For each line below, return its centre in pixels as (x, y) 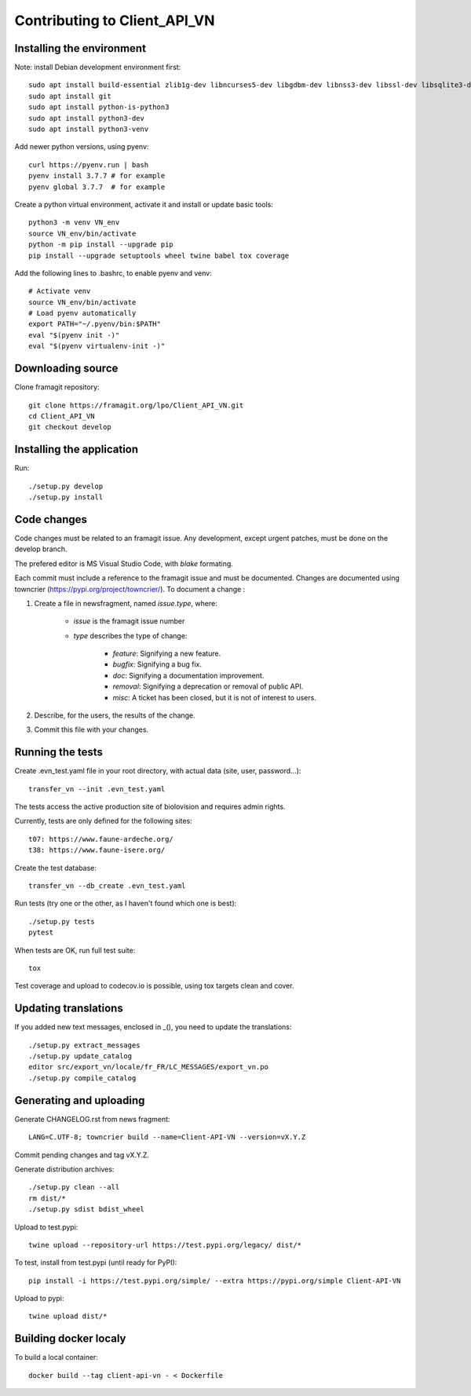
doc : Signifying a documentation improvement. (188, 675)
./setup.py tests (62, 921)
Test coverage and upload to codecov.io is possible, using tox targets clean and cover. (154, 986)
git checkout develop (70, 427)
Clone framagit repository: (57, 387)
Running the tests (59, 753)
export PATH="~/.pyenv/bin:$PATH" (95, 324)
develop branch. (41, 549)
